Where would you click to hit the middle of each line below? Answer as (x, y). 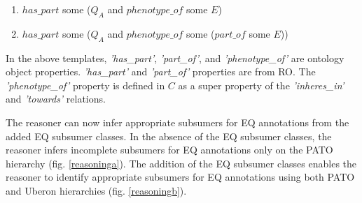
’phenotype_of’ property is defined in (85, 85)
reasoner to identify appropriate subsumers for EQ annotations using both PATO (180, 177)
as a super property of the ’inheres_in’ (261, 85)
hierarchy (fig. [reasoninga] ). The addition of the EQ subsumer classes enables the (181, 163)
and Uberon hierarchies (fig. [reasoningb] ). (96, 190)
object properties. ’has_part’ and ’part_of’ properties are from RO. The (161, 72)
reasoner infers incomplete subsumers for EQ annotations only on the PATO (169, 150)
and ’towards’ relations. (56, 99)
